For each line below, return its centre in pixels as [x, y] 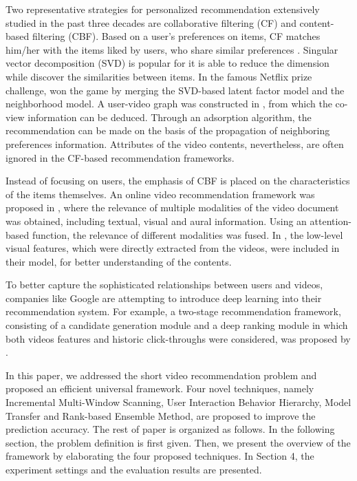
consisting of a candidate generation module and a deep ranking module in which [177, 325]
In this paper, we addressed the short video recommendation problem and [161, 375]
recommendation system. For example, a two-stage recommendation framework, [173, 311]
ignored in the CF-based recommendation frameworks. [120, 157]
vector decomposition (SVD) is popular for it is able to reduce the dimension [167, 63]
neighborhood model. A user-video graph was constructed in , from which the [169, 104]
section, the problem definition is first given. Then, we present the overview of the [178, 442]
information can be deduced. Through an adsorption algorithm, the [170, 117]
